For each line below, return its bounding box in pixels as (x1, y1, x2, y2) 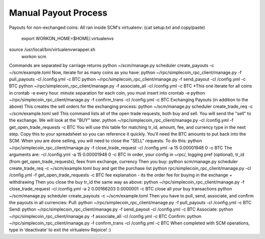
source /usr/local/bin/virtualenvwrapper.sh (9, 47, 96, 52)
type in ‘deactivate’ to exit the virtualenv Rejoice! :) (9, 227, 111, 233)
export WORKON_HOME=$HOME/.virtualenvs (21, 35, 114, 41)
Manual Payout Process (9, 7, 107, 18)
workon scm (21, 53, 47, 59)
